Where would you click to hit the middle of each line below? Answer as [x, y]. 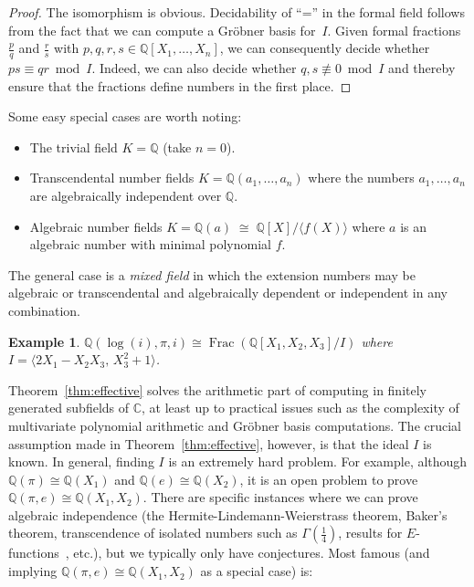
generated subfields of [69, 408]
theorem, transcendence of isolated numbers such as [153, 533]
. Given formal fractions [394, 30]
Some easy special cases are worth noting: [125, 116]
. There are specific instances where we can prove [280, 497]
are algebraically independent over [126, 195]
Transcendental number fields [112, 178]
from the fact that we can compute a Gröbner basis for [162, 30]
